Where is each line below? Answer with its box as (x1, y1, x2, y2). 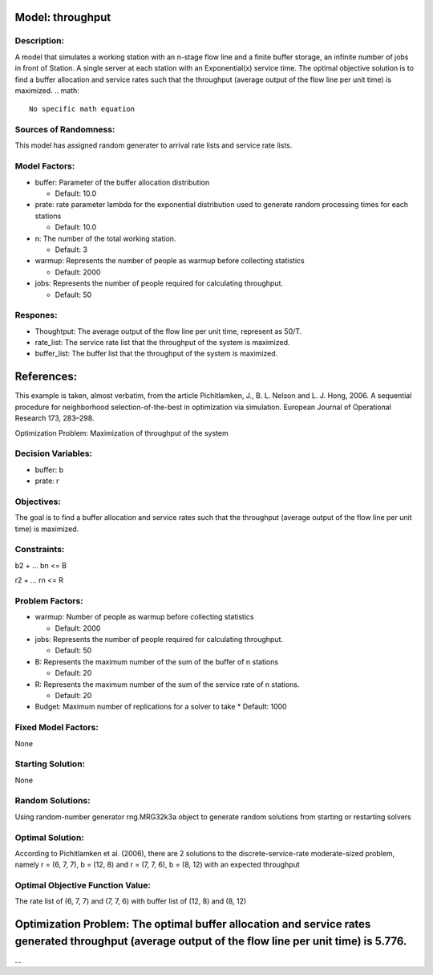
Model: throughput (14, 10, 111, 24)
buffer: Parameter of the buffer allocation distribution (34, 177, 210, 187)
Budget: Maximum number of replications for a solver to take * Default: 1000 (34, 702, 288, 712)
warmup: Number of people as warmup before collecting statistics (34, 612, 254, 622)
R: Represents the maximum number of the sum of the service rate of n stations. (34, 679, 300, 689)
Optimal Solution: (14, 831, 84, 843)
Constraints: (14, 544, 65, 555)
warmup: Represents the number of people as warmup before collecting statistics (34, 256, 305, 266)
